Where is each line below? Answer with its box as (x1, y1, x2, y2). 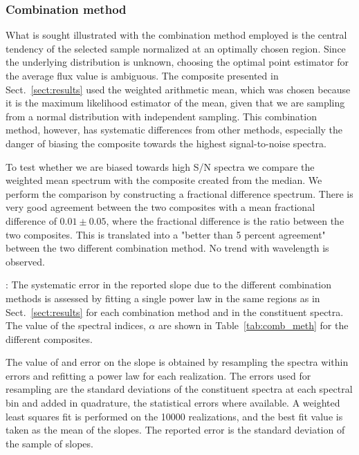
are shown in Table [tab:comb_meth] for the (158, 318, 349, 333)
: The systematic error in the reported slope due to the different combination (6, 277, 332, 292)
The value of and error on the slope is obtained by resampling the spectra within (6, 355, 349, 369)
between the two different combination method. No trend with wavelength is (6, 241, 329, 255)
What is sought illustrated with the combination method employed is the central (6, 28, 347, 42)
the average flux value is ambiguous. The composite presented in (6, 68, 279, 82)
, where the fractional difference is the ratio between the (106, 213, 344, 228)
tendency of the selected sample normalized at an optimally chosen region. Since (6, 41, 346, 55)
